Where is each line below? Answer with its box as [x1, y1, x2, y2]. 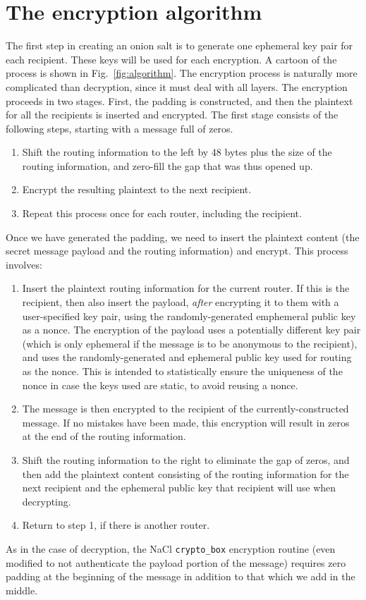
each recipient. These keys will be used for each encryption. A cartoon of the [6, 51, 337, 66]
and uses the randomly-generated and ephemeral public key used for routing [22, 350, 352, 365]
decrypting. [22, 494, 71, 508]
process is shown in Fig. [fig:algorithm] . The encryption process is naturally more [6, 66, 358, 80]
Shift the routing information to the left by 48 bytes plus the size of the [22, 145, 332, 159]
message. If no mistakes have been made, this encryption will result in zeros [22, 415, 350, 429]
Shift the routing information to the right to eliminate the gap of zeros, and [22, 452, 350, 467]
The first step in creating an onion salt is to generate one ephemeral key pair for [6, 38, 353, 53]
